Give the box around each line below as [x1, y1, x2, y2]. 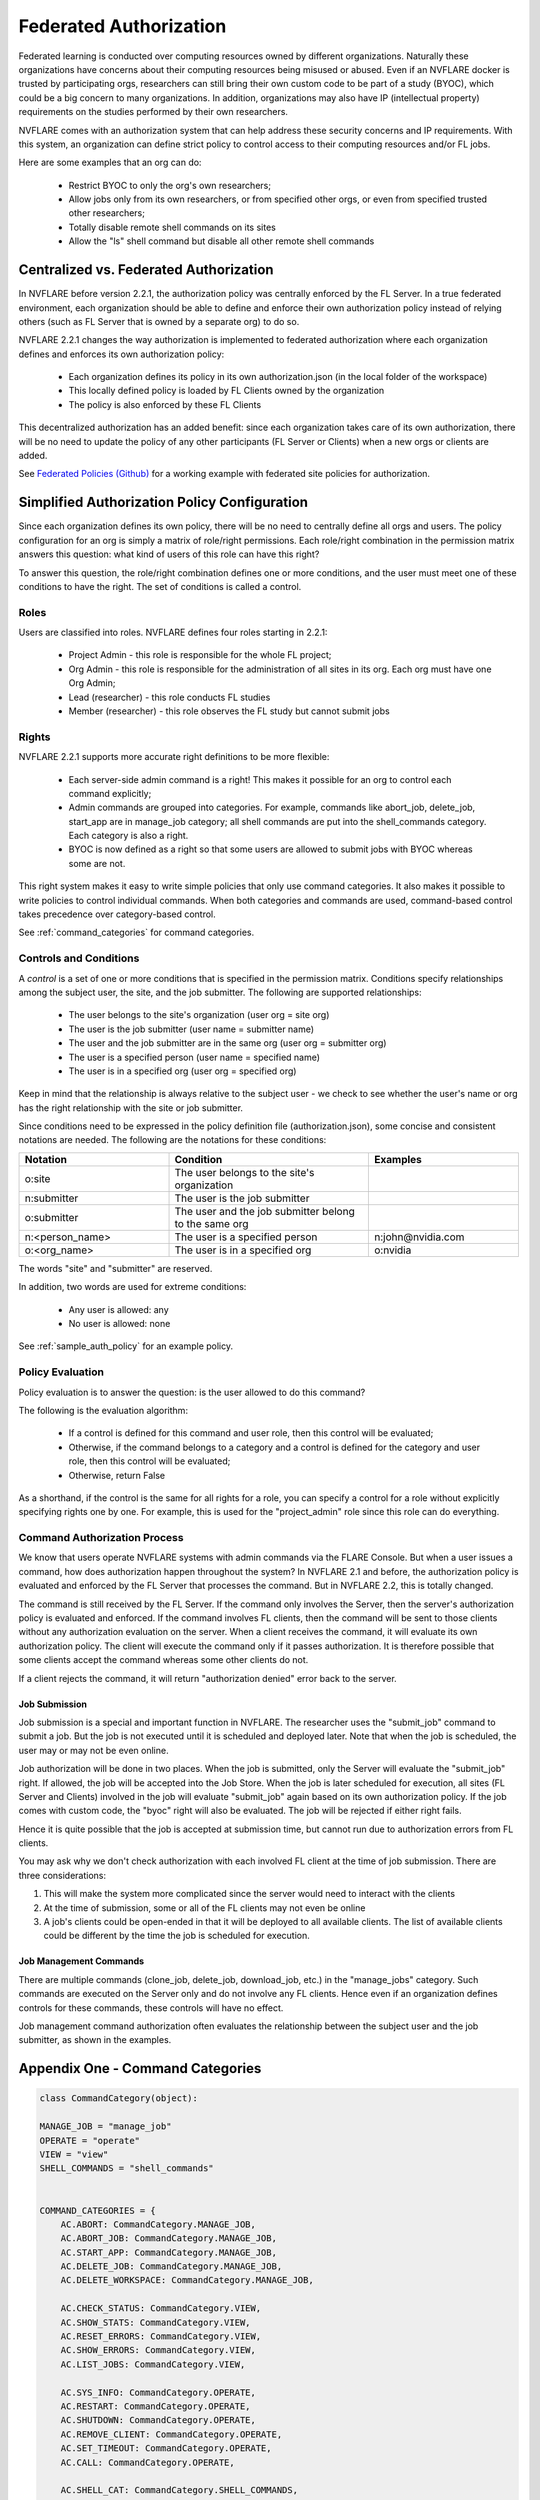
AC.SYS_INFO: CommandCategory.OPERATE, [60, 2386, 257, 2398]
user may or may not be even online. [18, 1744, 169, 1756]
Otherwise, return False [68, 1469, 165, 1481]
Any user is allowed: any [68, 1303, 169, 1315]
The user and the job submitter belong [174, 1204, 355, 1218]
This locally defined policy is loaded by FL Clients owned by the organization [68, 385, 385, 397]
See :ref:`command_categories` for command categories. [18, 926, 255, 939]
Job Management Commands [18, 1955, 145, 1967]
